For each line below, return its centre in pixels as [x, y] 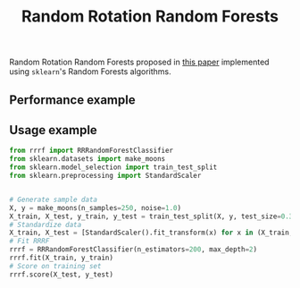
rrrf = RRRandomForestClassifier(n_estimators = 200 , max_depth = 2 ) [133, 250]
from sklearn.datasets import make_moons [87, 159]
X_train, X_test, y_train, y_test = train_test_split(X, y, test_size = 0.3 [151, 216]
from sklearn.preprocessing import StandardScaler [105, 176]
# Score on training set [55, 266]
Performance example [72, 100]
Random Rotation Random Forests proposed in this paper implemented [139, 62]
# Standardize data [46, 224]
